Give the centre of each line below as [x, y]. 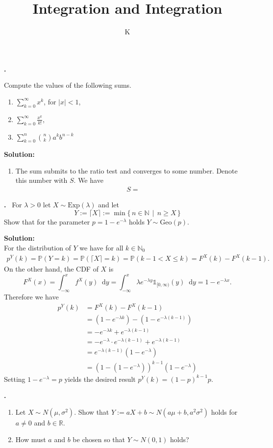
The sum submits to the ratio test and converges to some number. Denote [126, 170]
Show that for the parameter [47, 221]
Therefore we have [31, 296]
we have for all [101, 247]
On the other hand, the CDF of [51, 269]
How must [31, 439]
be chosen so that [99, 439]
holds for [224, 411]
